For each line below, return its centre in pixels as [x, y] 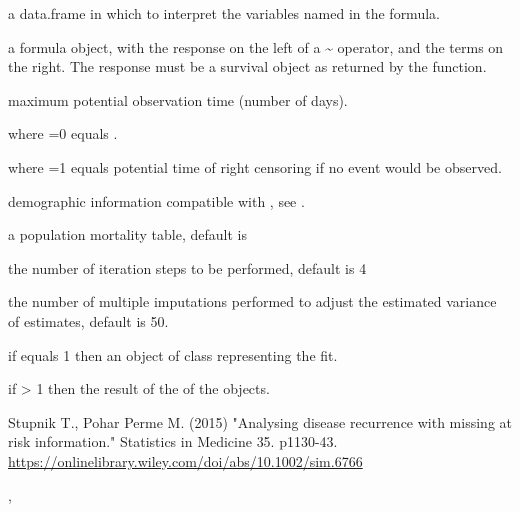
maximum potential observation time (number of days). [178, 99]
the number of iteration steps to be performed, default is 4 [187, 267]
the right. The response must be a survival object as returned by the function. [247, 66]
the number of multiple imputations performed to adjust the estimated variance [252, 301]
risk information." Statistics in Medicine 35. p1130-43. [173, 441]
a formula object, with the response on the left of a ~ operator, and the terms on [256, 46]
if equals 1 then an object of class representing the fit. [173, 354]
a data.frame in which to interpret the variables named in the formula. [224, 13]
